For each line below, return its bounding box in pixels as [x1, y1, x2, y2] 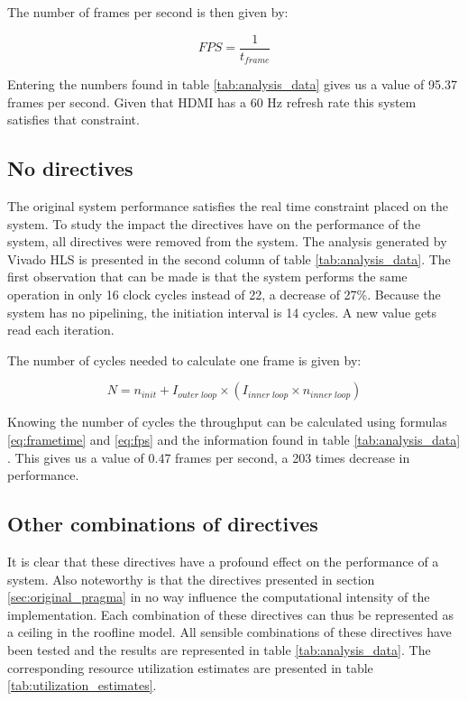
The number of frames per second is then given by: [7, 3, 289, 21]
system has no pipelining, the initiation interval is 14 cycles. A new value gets [7, 302, 437, 321]
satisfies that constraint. [7, 110, 140, 129]
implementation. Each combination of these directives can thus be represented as [7, 604, 454, 623]
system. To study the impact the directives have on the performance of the [7, 214, 421, 233]
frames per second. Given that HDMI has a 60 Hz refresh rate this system [7, 92, 417, 111]
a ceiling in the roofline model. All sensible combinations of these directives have [7, 623, 452, 641]
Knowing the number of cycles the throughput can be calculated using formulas [7, 412, 447, 431]
